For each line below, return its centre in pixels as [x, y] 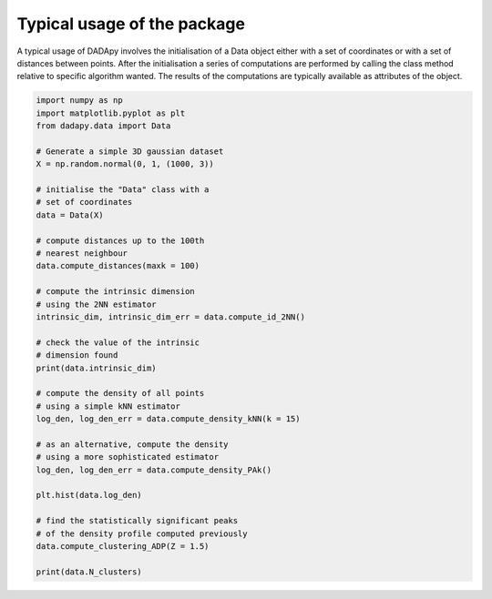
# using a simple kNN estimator [108, 406]
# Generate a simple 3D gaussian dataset [130, 151]
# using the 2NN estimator [96, 304]
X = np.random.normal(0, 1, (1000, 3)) [125, 164]
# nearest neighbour [82, 254]
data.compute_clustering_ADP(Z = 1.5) [123, 546]
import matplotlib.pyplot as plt [111, 113]
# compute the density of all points [120, 393]
